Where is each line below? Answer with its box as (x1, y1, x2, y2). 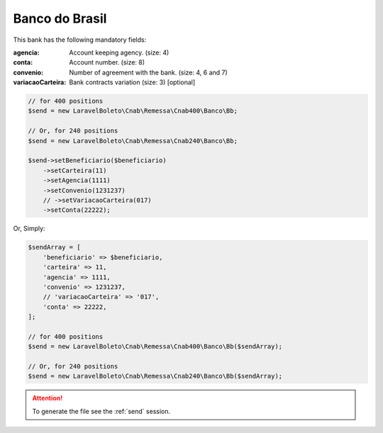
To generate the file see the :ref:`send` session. (32, 407, 171, 415)
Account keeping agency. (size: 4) (69, 48, 170, 57)
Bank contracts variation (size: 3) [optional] (69, 78, 196, 86)
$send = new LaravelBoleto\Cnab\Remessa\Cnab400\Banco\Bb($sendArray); (28, 342, 283, 351)
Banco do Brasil (13, 11, 107, 26)
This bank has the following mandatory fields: (13, 35, 147, 44)
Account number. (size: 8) (69, 58, 145, 67)
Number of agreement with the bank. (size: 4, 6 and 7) (69, 68, 228, 77)
